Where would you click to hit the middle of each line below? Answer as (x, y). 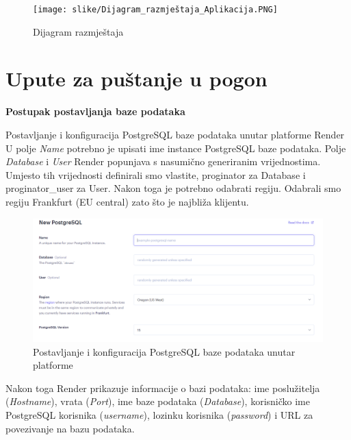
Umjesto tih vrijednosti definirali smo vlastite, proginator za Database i (156, 174)
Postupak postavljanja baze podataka (95, 111)
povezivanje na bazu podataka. (70, 428)
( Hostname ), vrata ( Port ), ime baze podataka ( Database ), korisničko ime (158, 401)
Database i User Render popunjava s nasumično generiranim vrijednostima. (163, 161)
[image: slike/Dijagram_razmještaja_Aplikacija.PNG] (155, 10)
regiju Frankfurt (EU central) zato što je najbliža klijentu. (127, 201)
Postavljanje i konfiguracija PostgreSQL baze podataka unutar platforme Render (175, 134)
